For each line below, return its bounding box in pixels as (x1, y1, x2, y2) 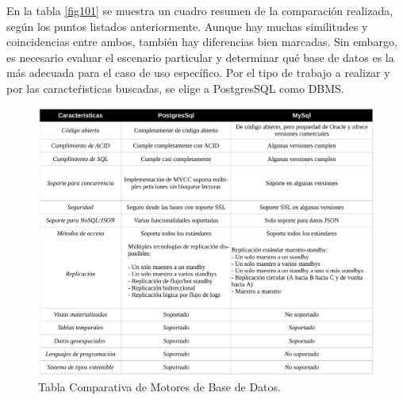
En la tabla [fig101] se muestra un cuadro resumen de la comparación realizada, (6, 2, 393, 18)
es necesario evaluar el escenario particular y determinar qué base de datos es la (6, 48, 394, 65)
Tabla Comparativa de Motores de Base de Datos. (38, 378, 281, 394)
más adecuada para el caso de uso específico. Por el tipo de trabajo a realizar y (6, 64, 390, 81)
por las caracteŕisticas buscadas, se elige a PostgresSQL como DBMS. (6, 79, 344, 96)
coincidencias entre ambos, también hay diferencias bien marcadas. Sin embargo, (6, 33, 397, 50)
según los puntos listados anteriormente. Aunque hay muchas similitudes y (6, 17, 368, 34)
